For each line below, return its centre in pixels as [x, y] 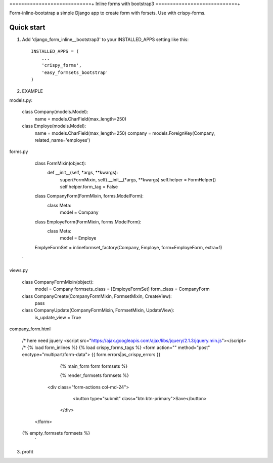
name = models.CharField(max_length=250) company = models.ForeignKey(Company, [125, 133]
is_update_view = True [58, 317]
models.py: [21, 100]
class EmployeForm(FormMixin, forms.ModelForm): [88, 222]
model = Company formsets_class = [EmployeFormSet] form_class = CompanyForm [122, 289]
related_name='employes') [62, 140]
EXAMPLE [32, 91]
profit [28, 451]
